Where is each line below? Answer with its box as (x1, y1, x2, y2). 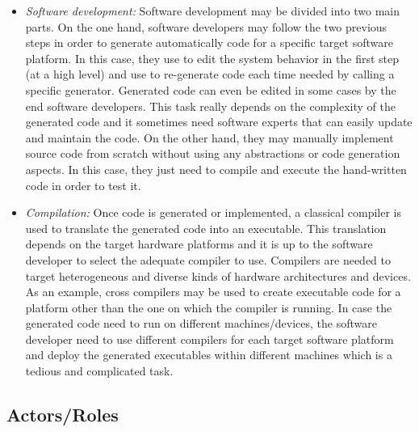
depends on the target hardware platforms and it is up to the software (25, 235, 373, 252)
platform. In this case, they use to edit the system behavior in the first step (25, 49, 400, 66)
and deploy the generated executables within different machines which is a (25, 346, 392, 363)
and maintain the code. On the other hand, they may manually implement (25, 129, 394, 146)
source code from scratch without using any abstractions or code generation (25, 145, 400, 162)
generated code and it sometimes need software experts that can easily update (25, 113, 413, 130)
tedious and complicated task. (25, 362, 174, 379)
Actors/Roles (6, 402, 119, 427)
